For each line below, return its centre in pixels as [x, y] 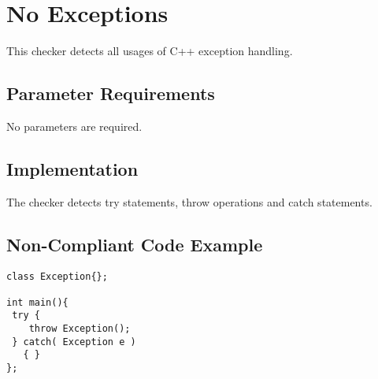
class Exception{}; [57, 276]
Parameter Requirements [111, 93]
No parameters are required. [74, 126]
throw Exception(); [80, 329]
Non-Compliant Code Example [135, 244]
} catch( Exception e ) [74, 342]
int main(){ [37, 302]
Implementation [72, 168]
